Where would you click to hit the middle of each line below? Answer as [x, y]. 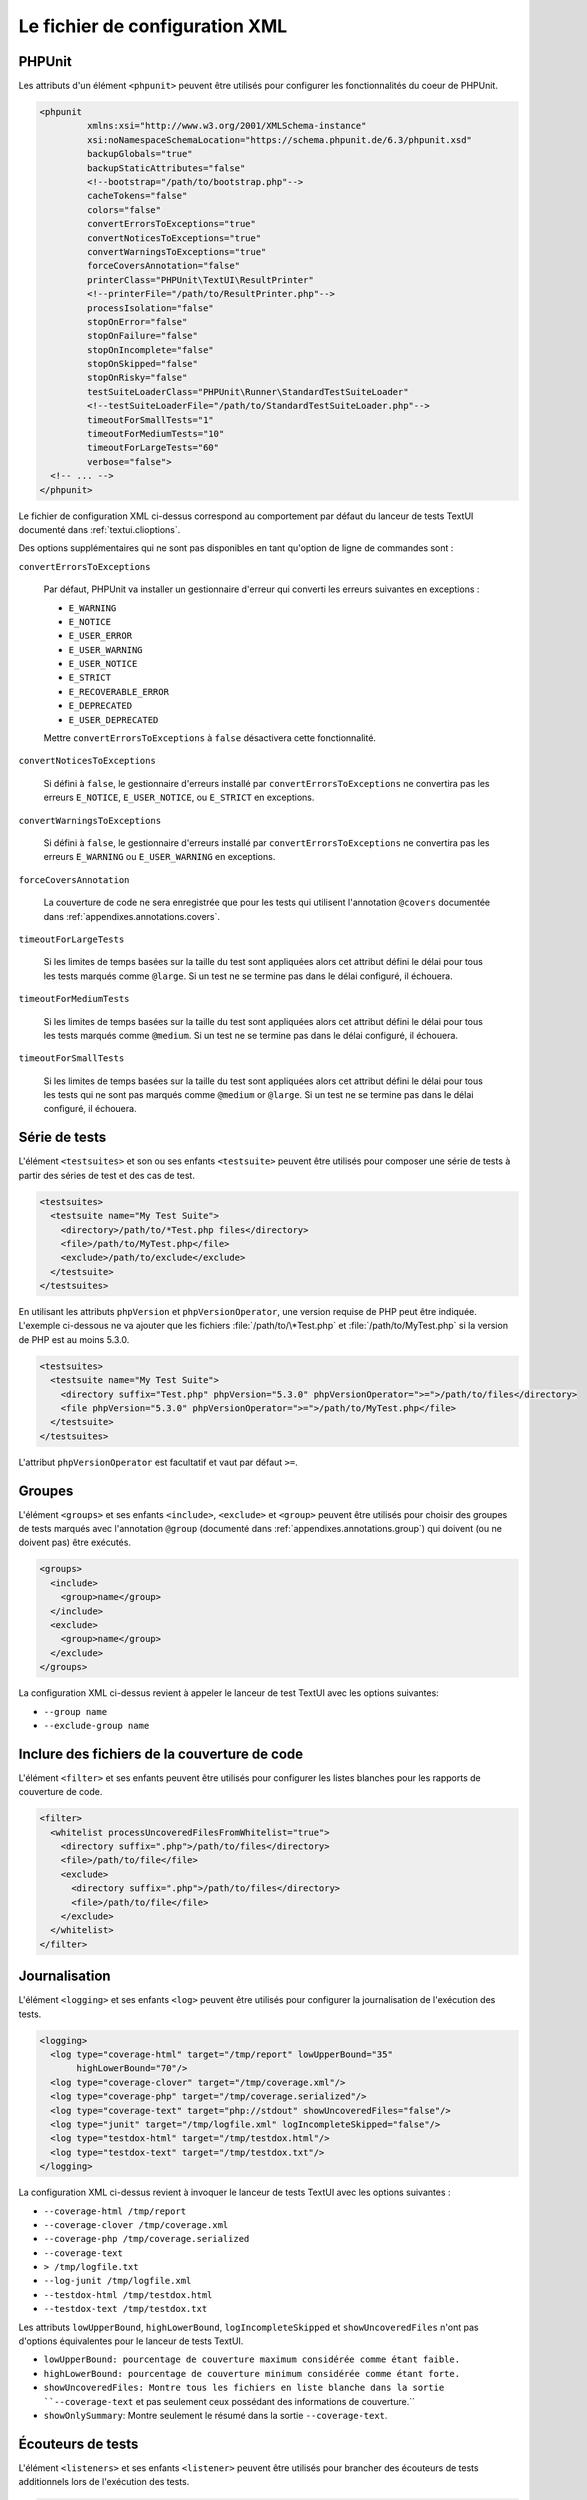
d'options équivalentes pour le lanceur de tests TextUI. [131, 2341]
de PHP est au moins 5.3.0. [74, 1339]
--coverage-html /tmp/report [115, 2211]
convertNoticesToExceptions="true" [174, 238]
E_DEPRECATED [100, 706]
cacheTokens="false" [137, 196]
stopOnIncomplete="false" [150, 349]
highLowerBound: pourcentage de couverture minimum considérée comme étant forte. [251, 2373]
